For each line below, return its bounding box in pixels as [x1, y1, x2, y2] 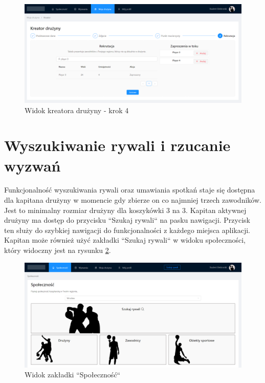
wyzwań [4, 155, 61, 176]
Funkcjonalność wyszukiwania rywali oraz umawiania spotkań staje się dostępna [4, 184, 255, 195]
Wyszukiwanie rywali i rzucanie [4, 135, 231, 156]
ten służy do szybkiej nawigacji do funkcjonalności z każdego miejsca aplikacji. [4, 224, 251, 235]
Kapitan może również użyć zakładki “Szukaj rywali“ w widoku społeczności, [4, 235, 246, 245]
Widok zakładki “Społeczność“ [25, 369, 121, 380]
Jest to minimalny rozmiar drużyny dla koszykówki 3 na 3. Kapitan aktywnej [4, 204, 247, 215]
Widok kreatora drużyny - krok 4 [25, 104, 129, 115]
